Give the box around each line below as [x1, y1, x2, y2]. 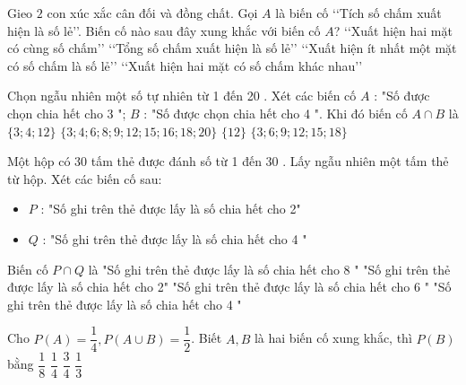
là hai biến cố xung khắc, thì [254, 328, 412, 347]
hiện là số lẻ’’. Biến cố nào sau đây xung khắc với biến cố [7, 21, 321, 39]
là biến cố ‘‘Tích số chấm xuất [275, 4, 442, 22]
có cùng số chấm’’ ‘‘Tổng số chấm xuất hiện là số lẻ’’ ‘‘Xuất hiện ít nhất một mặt [7, 39, 457, 57]
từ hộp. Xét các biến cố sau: [7, 169, 162, 188]
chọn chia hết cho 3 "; [7, 103, 126, 122]
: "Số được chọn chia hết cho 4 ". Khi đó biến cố [143, 103, 408, 122]
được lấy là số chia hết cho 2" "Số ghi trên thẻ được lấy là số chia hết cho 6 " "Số [7, 277, 452, 296]
